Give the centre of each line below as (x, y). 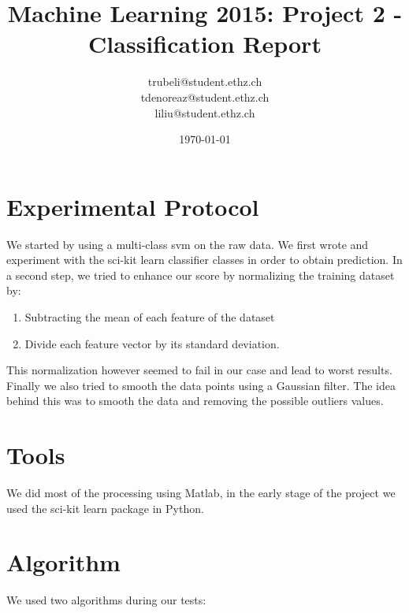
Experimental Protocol (133, 206)
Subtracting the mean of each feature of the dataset (150, 317)
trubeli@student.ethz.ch (205, 82)
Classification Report (205, 44)
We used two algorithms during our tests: (106, 600)
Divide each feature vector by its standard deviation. (152, 343)
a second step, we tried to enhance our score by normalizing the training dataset (201, 275)
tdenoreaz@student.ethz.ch (205, 97)
